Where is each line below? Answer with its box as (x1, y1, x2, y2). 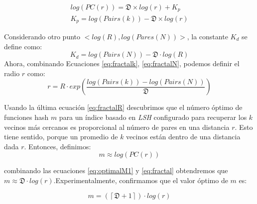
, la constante (187, 31, 228, 41)
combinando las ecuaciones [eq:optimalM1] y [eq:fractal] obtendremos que (4, 165, 228, 176)
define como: (4, 41, 42, 51)
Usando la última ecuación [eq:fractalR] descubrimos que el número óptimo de (4, 102, 243, 112)
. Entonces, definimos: (24, 141, 91, 151)
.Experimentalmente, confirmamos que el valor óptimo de (53, 175, 228, 185)
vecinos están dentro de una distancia (126, 131, 241, 142)
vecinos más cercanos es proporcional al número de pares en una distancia (4, 121, 230, 132)
